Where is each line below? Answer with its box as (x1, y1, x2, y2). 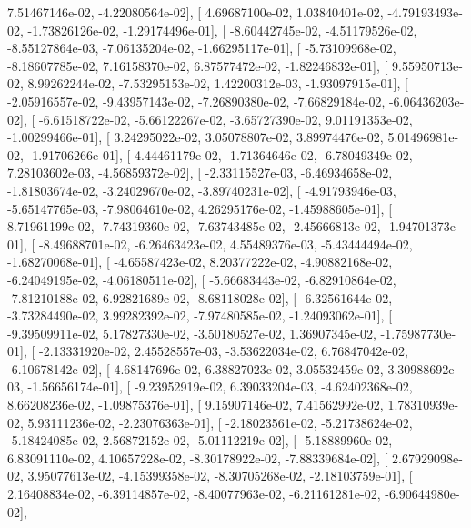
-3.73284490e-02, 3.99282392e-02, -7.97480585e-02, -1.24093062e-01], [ (7, 306, 393, 325)
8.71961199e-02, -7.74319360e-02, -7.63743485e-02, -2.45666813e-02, (7, 217, 381, 236)
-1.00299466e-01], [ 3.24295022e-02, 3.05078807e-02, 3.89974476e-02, (7, 127, 384, 147)
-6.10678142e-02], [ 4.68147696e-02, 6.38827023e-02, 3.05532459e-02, (7, 359, 384, 378)
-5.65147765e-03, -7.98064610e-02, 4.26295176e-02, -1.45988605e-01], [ (7, 198, 393, 218)
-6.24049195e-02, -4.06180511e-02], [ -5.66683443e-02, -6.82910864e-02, (7, 269, 396, 289)
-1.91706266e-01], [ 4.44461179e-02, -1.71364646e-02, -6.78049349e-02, (27, 145, 413, 164)
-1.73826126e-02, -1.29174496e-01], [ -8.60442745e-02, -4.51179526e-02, (27, 20, 417, 39)
